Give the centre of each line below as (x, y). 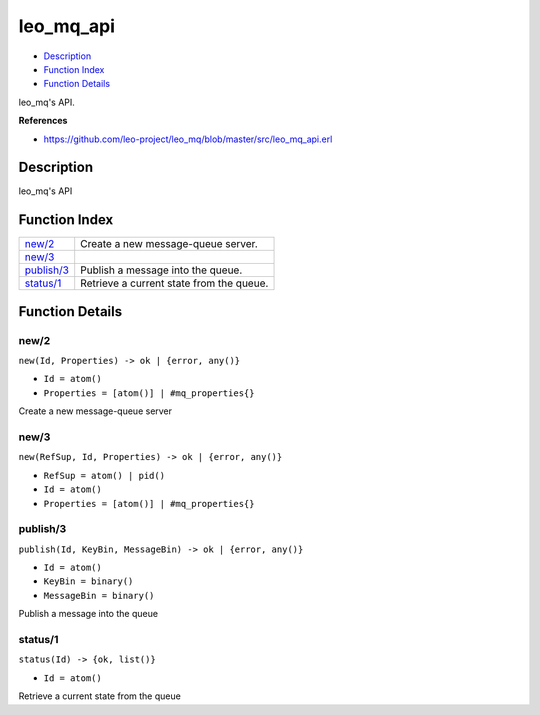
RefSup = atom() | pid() (104, 475)
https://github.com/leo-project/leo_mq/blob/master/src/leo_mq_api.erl (188, 139)
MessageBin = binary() (99, 595)
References (43, 121)
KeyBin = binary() (88, 581)
